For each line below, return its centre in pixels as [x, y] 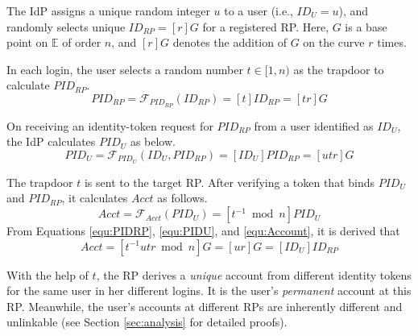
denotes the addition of [230, 42]
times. [392, 42]
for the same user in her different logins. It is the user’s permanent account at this [209, 290]
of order [82, 42]
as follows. [182, 198]
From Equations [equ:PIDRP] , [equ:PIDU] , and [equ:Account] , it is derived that [203, 231]
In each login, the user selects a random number [125, 69]
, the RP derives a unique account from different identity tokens [254, 274]
